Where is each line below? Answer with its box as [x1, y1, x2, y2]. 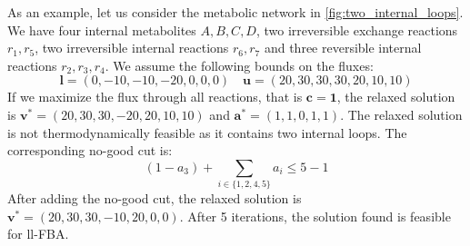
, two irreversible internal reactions [35, 38, 229, 57]
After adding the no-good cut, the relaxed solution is [7, 189, 302, 208]
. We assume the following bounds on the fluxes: [105, 55, 374, 74]
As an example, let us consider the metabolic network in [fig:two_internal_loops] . [7, 3, 464, 21]
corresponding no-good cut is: [7, 141, 173, 160]
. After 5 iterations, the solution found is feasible [179, 206, 451, 225]
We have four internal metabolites [7, 20, 196, 39]
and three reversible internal [264, 38, 422, 57]
